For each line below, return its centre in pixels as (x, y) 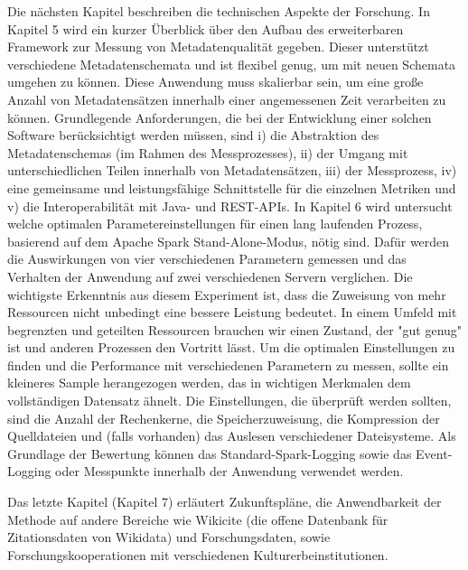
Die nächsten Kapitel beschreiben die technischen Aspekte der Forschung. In (219, 11)
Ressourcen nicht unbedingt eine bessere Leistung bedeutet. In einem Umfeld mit (232, 312)
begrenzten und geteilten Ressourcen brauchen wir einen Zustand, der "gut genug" (235, 329)
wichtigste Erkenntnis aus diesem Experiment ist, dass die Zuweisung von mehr (227, 294)
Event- (434, 453)
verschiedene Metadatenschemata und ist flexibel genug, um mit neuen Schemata (232, 64)
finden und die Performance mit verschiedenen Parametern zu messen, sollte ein (228, 364)
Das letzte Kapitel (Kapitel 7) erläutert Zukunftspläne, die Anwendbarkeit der (225, 502)
